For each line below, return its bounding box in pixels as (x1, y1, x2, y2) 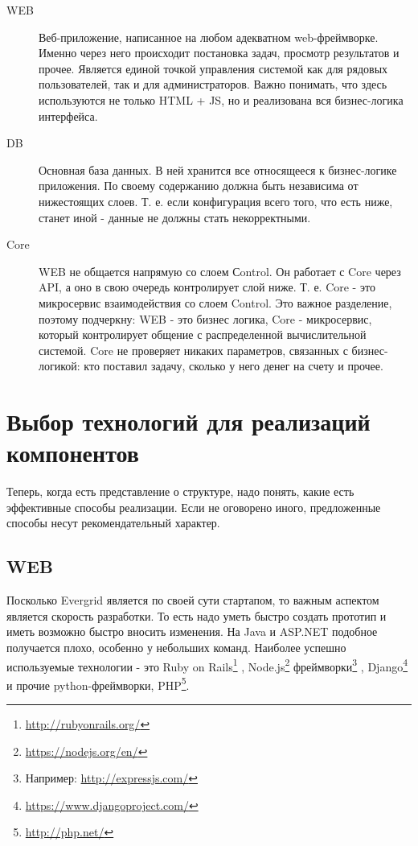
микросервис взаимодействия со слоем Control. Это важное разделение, (39, 294, 392, 311)
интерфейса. (39, 107, 98, 124)
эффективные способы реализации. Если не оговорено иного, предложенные (6, 498, 381, 515)
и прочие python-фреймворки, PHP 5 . (6, 674, 190, 693)
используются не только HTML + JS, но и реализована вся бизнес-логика (39, 91, 404, 108)
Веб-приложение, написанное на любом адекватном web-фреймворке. (39, 28, 379, 45)
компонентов (6, 436, 139, 469)
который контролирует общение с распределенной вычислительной (39, 326, 367, 343)
